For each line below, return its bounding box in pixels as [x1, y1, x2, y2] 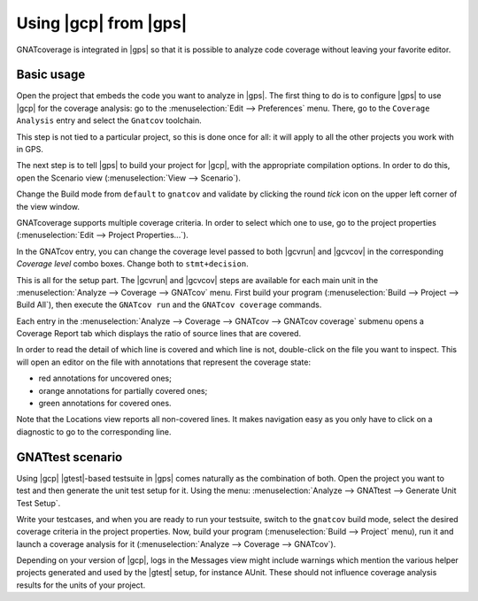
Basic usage [16, 67, 86, 82]
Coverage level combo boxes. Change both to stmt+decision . [16, 258, 249, 269]
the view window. [16, 201, 80, 212]
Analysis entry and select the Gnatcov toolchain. [16, 115, 203, 126]
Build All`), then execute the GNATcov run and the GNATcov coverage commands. [16, 299, 322, 310]
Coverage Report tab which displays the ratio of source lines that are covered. [16, 328, 301, 339]
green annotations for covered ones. [38, 398, 172, 409]
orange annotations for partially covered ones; [38, 385, 208, 396]
